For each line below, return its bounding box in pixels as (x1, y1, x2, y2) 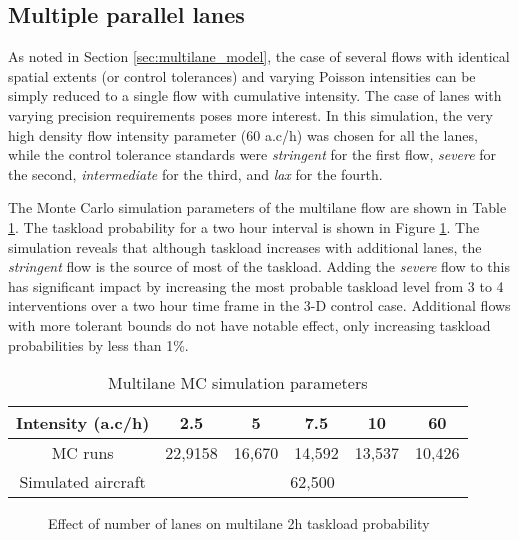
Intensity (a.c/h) (16, 411, 150, 435)
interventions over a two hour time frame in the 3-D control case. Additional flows (8, 295, 511, 316)
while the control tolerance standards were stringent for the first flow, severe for (8, 144, 497, 165)
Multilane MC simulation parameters (108, 371, 368, 395)
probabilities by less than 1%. (8, 334, 189, 355)
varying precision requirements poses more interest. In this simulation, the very (8, 104, 493, 125)
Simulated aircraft (19, 470, 146, 494)
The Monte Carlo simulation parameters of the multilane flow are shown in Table (8, 197, 507, 218)
